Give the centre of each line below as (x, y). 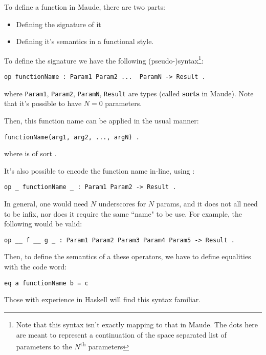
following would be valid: (43, 224)
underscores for (122, 204)
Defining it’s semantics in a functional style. (85, 41)
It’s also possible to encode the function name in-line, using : (99, 170)
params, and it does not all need (207, 204)
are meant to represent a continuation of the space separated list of (121, 334)
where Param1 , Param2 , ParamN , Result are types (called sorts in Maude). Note (129, 93)
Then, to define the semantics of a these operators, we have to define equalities (128, 256)
